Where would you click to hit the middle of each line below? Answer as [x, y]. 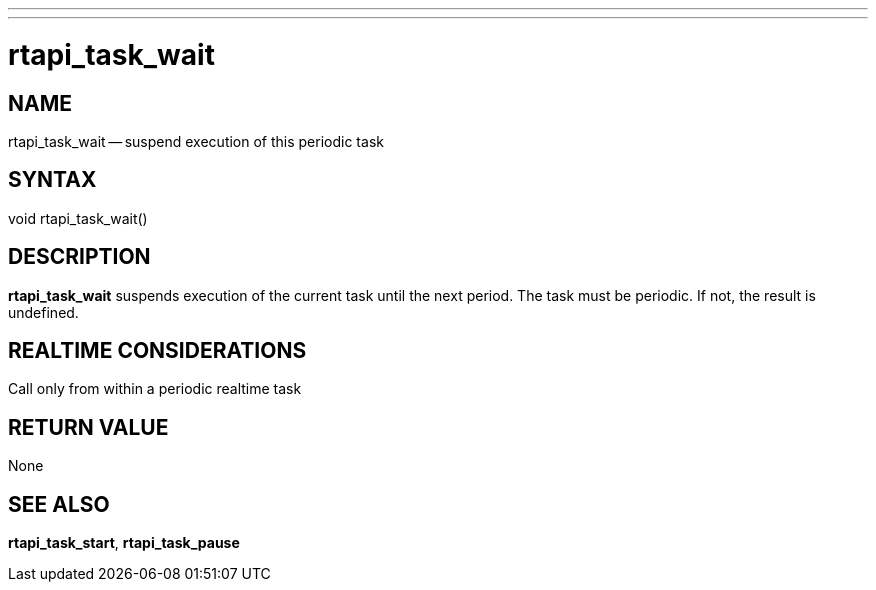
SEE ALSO [59, 504]
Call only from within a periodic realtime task [155, 389]
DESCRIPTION [79, 257]
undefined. [43, 312]
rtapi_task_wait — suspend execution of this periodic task [196, 141]
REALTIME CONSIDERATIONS [157, 351]
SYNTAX [52, 180]
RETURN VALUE [88, 427]
